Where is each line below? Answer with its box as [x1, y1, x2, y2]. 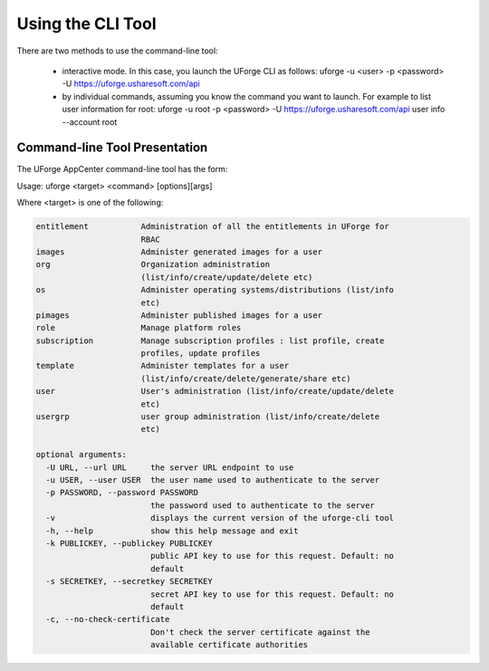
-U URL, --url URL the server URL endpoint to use [45, 462, 294, 473]
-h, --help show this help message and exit [45, 525, 299, 536]
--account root [62, 116, 118, 127]
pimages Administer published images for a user [35, 310, 323, 321]
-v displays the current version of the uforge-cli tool [45, 513, 394, 523]
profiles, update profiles [140, 349, 261, 359]
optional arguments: [35, 449, 127, 460]
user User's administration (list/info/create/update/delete [35, 386, 394, 397]
